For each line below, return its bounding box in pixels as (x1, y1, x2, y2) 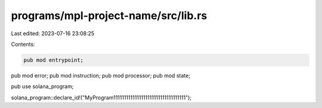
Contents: (11, 41, 35, 48)
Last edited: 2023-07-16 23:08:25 (11, 30, 95, 37)
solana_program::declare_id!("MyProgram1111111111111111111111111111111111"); (11, 94, 192, 101)
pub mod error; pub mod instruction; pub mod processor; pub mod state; (11, 72, 191, 79)
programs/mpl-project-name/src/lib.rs (11, 9, 208, 22)
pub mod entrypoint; (23, 57, 83, 63)
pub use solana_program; (11, 83, 74, 90)
